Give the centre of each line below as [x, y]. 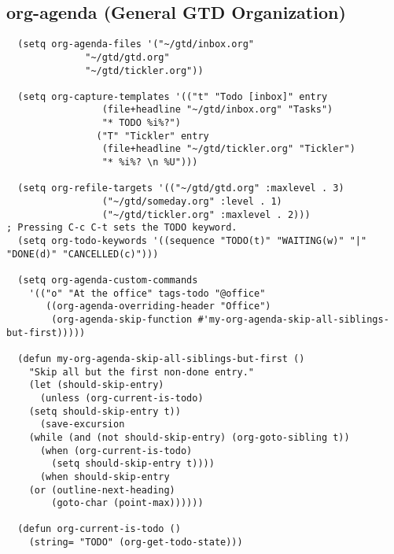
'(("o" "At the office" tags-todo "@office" [147, 293]
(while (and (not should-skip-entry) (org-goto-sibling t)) [189, 437]
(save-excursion [82, 425]
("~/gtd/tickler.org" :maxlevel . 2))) [206, 214]
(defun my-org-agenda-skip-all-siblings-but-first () [161, 358]
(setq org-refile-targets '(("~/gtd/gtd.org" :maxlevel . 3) [181, 188]
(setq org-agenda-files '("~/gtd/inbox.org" [136, 44]
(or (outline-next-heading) [102, 490]
